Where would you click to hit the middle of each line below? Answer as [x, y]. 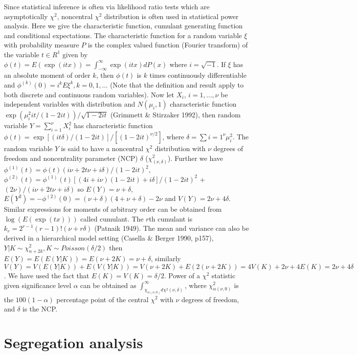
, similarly [166, 258]
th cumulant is [171, 218]
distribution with [180, 148]
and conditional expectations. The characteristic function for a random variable [123, 35]
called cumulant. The [112, 218]
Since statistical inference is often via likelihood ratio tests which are [107, 6]
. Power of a [182, 275]
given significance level [38, 285]
